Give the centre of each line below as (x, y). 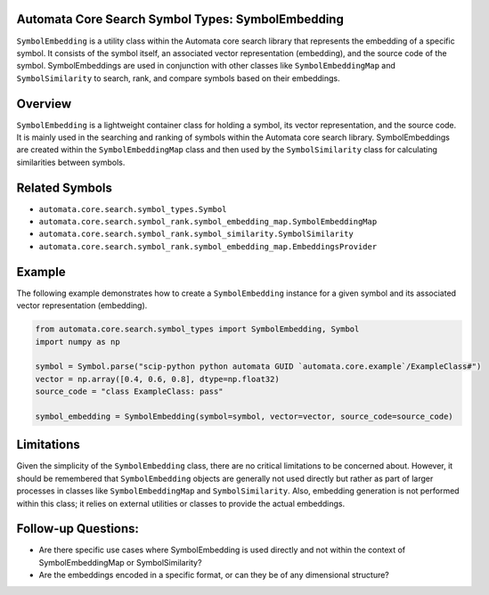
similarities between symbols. (71, 162)
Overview (44, 104)
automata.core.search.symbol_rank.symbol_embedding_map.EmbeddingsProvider (208, 246)
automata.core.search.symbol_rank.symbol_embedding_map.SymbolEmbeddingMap (208, 222)
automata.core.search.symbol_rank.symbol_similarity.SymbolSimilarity (196, 234)
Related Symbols (65, 187)
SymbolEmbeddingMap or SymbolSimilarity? (120, 562)
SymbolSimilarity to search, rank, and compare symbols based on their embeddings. (178, 78)
